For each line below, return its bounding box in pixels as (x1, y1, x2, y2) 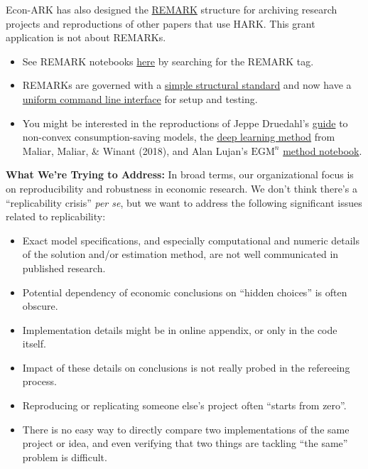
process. (22, 374, 57, 389)
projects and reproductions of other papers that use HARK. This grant (6, 16, 315, 31)
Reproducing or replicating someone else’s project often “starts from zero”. (22, 398, 347, 413)
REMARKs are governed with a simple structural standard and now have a (22, 77, 352, 92)
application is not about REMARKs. (6, 30, 166, 45)
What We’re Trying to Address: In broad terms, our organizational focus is (6, 167, 354, 182)
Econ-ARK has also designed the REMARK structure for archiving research (6, 2, 337, 16)
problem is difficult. (22, 449, 107, 464)
